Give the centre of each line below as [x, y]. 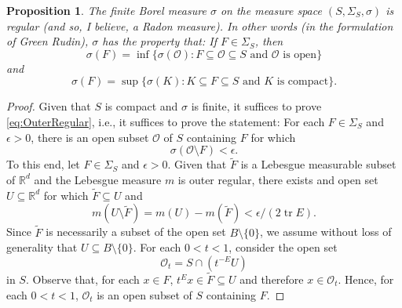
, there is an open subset [90, 137]
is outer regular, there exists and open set [278, 179]
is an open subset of [144, 294]
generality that [42, 247]
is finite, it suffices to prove [256, 106]
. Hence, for [366, 279]
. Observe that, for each [82, 279]
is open [300, 54]
